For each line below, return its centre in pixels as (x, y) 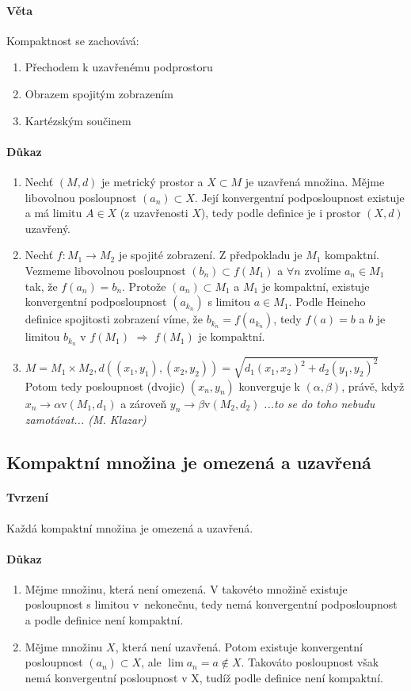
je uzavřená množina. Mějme (315, 181)
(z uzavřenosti (154, 213)
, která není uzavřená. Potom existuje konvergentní (239, 646)
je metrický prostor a (152, 181)
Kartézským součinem (78, 120)
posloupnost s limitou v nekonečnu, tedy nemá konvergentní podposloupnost (211, 604)
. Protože (144, 286)
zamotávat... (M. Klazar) (86, 420)
